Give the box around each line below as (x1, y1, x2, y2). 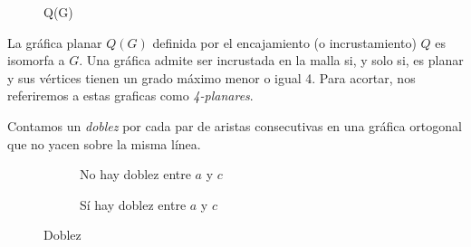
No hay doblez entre (80, 165, 191, 184)
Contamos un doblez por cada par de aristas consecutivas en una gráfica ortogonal (7, 116, 462, 135)
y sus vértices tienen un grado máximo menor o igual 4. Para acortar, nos (7, 68, 416, 87)
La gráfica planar (7, 33, 102, 52)
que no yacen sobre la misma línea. (7, 134, 201, 153)
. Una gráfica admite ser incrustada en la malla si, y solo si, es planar (79, 51, 464, 70)
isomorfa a (7, 51, 65, 70)
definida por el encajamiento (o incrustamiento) (152, 33, 417, 52)
